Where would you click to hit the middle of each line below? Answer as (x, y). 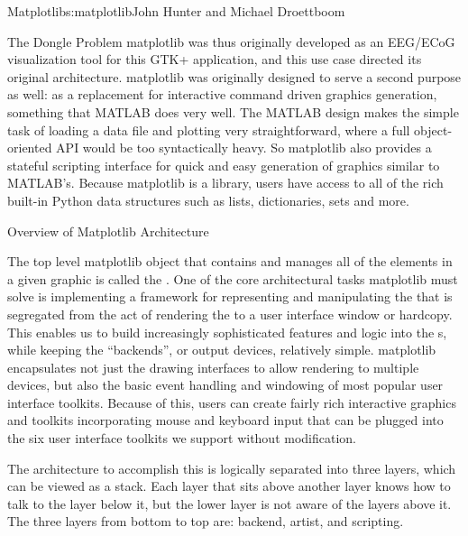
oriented (30, 148)
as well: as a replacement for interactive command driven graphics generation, (222, 94)
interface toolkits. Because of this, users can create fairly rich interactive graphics (232, 402)
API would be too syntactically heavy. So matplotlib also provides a (244, 148)
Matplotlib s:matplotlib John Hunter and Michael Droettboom (176, 11)
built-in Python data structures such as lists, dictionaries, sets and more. (208, 200)
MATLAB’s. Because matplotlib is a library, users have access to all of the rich (225, 183)
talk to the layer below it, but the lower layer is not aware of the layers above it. (229, 503)
